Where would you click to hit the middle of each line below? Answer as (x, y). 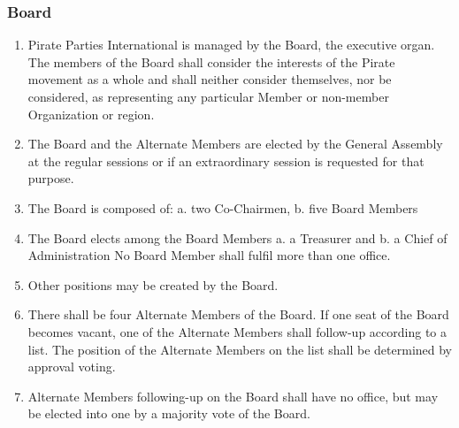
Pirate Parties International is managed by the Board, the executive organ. (231, 45)
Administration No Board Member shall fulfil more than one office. (209, 255)
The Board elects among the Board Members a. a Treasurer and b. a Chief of (237, 237)
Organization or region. (91, 114)
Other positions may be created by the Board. (153, 284)
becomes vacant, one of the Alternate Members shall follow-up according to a (237, 331)
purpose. (51, 178)
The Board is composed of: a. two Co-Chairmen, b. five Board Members (223, 207)
